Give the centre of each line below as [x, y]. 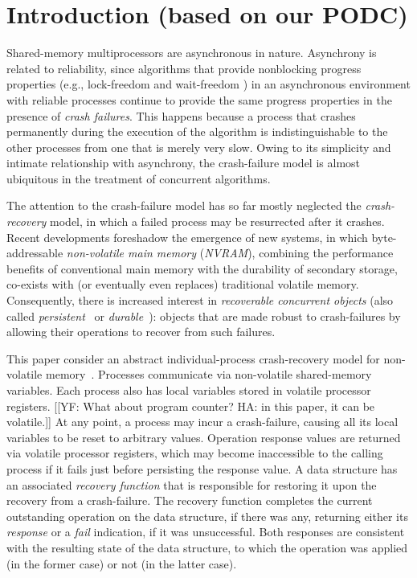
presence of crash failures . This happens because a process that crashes [181, 115]
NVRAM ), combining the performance [299, 253]
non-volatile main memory [131, 253]
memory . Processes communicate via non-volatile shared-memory [208, 374]
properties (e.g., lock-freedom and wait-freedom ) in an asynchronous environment [208, 84]
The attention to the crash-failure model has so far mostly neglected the [184, 205]
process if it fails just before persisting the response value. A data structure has [202, 468]
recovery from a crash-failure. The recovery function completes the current [190, 500]
